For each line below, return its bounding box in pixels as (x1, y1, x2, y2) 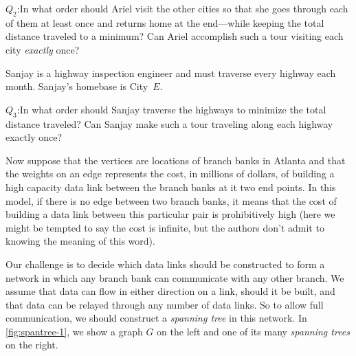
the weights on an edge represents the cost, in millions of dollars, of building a (5, 166, 335, 181)
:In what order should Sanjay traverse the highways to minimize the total (16, 102, 326, 116)
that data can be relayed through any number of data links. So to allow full (5, 297, 324, 311)
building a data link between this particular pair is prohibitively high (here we (5, 207, 335, 221)
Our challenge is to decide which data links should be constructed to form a (5, 256, 325, 271)
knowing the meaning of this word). (5, 234, 155, 248)
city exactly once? (5, 42, 80, 56)
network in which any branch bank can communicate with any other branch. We (5, 270, 344, 285)
